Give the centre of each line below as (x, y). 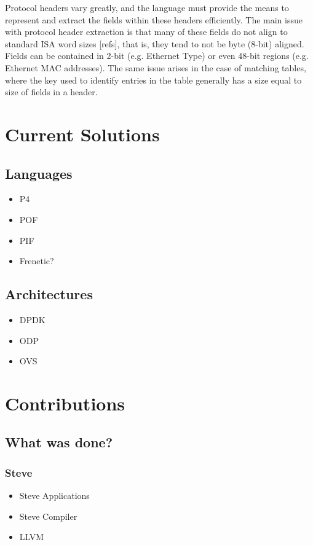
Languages (39, 173)
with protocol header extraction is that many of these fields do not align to (146, 32)
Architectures (49, 294)
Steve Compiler (48, 516)
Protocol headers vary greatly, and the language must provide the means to (147, 7)
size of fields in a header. (51, 92)
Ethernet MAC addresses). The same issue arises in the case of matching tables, (156, 67)
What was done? (59, 442)
